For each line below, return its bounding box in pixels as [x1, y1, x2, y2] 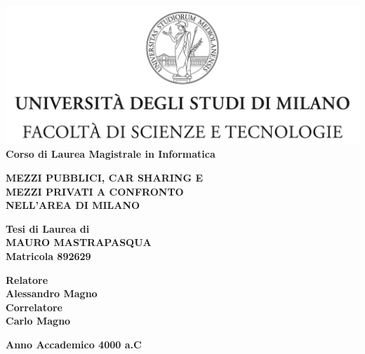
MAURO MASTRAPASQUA [6, 235, 152, 250]
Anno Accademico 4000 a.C [6, 336, 142, 351]
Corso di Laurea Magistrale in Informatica [6, 147, 215, 161]
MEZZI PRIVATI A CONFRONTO [6, 184, 184, 198]
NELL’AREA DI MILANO [6, 198, 140, 212]
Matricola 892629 [6, 249, 91, 264]
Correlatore [6, 299, 62, 314]
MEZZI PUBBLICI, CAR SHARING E [6, 170, 204, 185]
